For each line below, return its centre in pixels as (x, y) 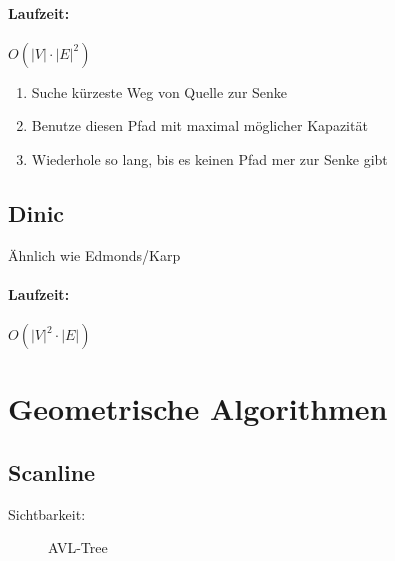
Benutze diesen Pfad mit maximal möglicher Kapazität (199, 125)
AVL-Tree (78, 547)
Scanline (52, 471)
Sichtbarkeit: (47, 513)
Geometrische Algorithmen (198, 408)
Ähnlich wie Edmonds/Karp (94, 254)
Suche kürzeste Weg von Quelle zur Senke (159, 91)
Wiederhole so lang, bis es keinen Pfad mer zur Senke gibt (209, 158)
